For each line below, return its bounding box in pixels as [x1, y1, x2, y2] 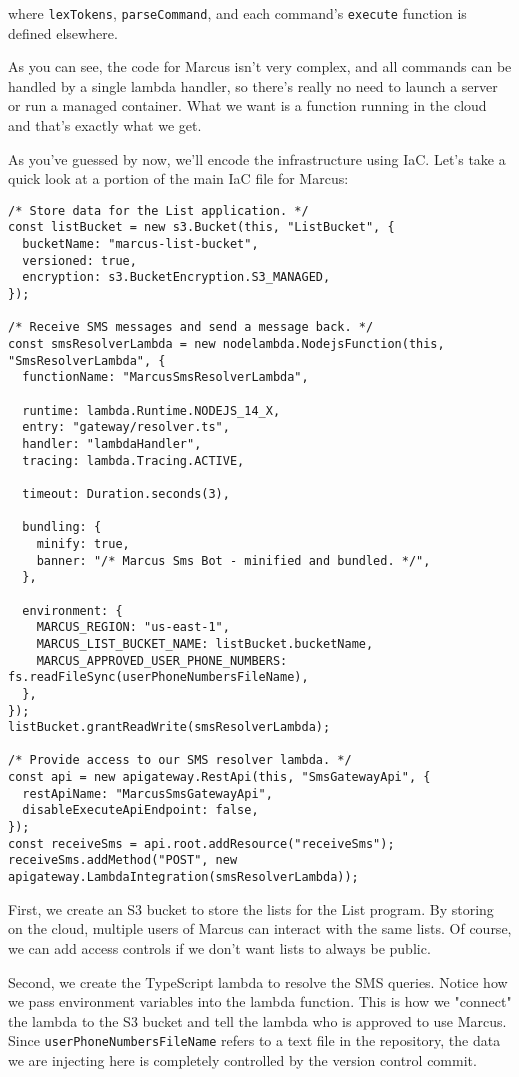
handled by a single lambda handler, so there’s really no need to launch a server [8, 75, 498, 96]
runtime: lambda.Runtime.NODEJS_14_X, [22, 403, 281, 418]
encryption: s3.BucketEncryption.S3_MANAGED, [22, 270, 331, 285]
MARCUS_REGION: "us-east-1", [36, 620, 230, 635]
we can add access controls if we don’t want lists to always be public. [8, 937, 431, 958]
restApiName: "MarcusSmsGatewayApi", [22, 786, 273, 801]
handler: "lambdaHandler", [22, 437, 202, 451]
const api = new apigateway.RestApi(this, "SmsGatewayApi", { [8, 770, 431, 785]
